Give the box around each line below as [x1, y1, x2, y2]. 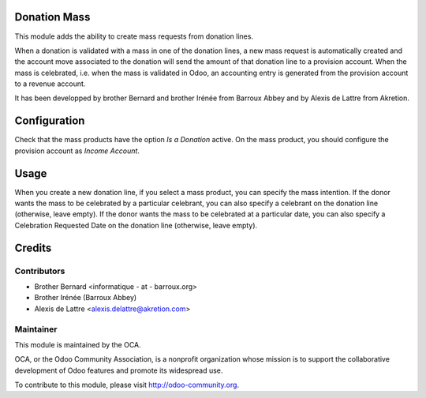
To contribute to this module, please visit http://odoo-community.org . [14, 380, 240, 390]
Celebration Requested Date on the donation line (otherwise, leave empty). [14, 220, 258, 230]
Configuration [14, 115, 85, 128]
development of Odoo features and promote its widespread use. [14, 366, 223, 375]
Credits [14, 241, 52, 254]
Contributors [14, 265, 65, 276]
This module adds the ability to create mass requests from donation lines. [14, 32, 254, 41]
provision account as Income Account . [14, 146, 140, 156]
